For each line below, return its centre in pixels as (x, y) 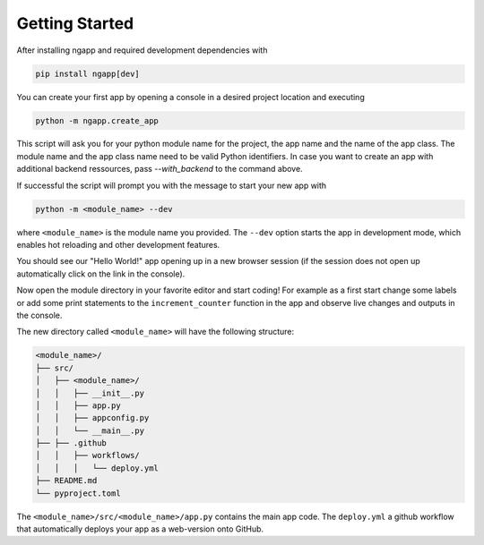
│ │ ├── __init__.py (90, 393)
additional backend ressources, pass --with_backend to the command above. (160, 169)
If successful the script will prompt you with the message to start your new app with (172, 185)
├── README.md (66, 481)
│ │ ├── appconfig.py (92, 418)
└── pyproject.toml (78, 493)
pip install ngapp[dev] (88, 73)
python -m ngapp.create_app (97, 120)
